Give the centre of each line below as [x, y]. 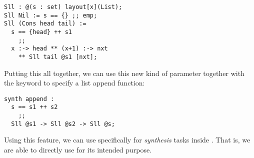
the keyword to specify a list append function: [74, 83]
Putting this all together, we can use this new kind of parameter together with [124, 73]
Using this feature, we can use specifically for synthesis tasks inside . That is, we [127, 140]
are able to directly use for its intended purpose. [78, 149]
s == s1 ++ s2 [34, 107]
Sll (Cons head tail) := [45, 24]
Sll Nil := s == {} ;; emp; [51, 15]
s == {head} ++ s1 [42, 32]
